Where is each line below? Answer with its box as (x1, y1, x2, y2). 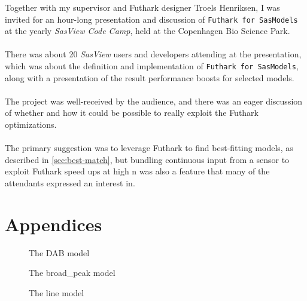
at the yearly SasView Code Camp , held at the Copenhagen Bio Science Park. (5, 24, 290, 37)
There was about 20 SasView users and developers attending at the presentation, (5, 48, 302, 60)
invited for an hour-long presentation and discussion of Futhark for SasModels (5, 13, 298, 25)
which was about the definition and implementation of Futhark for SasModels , (5, 60, 299, 72)
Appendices (5, 211, 102, 236)
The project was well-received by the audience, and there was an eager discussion (5, 94, 303, 107)
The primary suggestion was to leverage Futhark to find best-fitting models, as (5, 142, 293, 154)
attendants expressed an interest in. (5, 177, 135, 189)
